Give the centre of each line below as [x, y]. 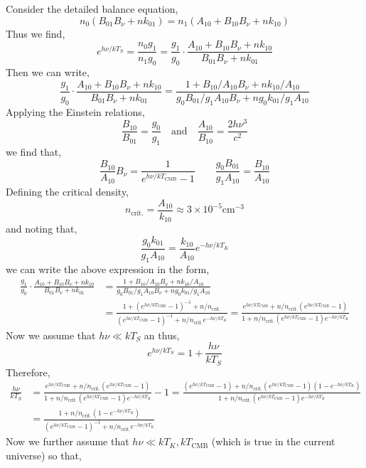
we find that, [34, 152]
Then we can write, [48, 72]
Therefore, [28, 372]
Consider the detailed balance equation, [92, 9]
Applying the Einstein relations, [75, 111]
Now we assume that [51, 335]
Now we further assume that [68, 441]
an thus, [162, 335]
